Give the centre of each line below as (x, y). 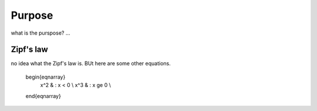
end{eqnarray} (43, 96)
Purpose (32, 15)
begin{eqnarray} (45, 77)
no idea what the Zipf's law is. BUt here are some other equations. (91, 63)
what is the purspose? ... (41, 33)
